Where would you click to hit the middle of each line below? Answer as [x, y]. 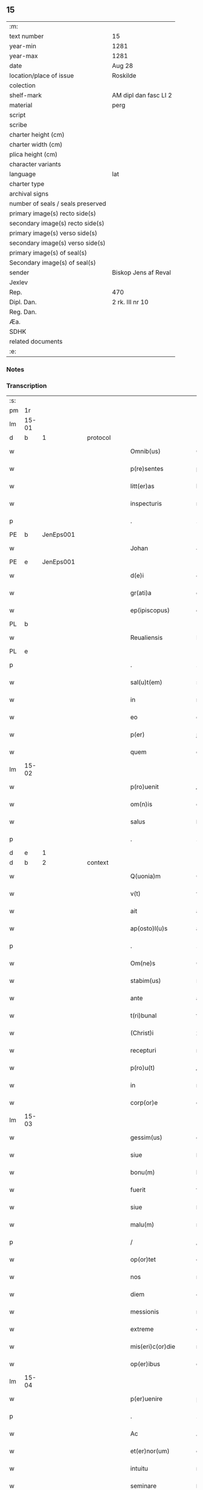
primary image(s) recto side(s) [53, 213]
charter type [27, 184]
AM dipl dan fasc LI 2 [142, 95]
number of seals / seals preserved [58, 204]
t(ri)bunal [143, 1016]
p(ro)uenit [144, 787]
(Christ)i [142, 1033]
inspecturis [146, 504]
